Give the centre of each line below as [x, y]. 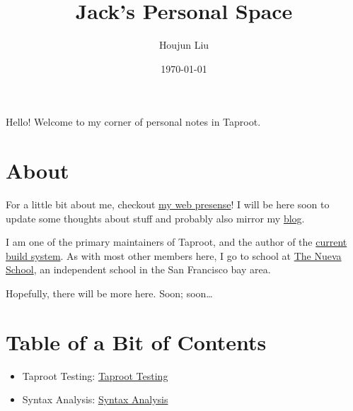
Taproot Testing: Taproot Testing [95, 375]
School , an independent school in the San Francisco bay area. [138, 269]
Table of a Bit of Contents [136, 341]
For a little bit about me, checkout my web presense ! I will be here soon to [168, 204]
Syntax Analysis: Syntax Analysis [95, 399]
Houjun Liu [184, 45]
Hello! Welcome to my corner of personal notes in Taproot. [133, 122]
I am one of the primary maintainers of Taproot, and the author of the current [176, 242]
